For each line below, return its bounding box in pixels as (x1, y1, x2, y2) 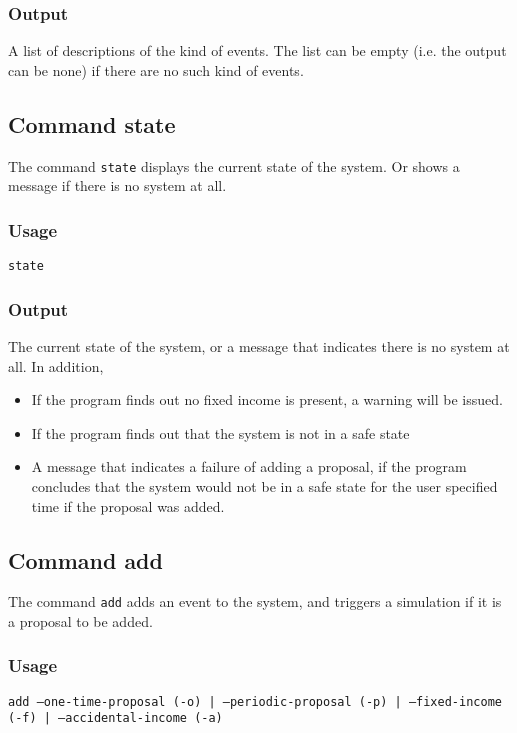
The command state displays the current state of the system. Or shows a (8, 155, 460, 176)
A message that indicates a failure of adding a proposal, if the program (31, 456, 467, 477)
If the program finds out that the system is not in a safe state (31, 422, 410, 443)
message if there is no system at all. (8, 175, 227, 196)
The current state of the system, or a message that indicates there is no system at (8, 335, 510, 356)
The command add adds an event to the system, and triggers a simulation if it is (8, 591, 502, 612)
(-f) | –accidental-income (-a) (8, 711, 223, 726)
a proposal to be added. (8, 610, 153, 631)
